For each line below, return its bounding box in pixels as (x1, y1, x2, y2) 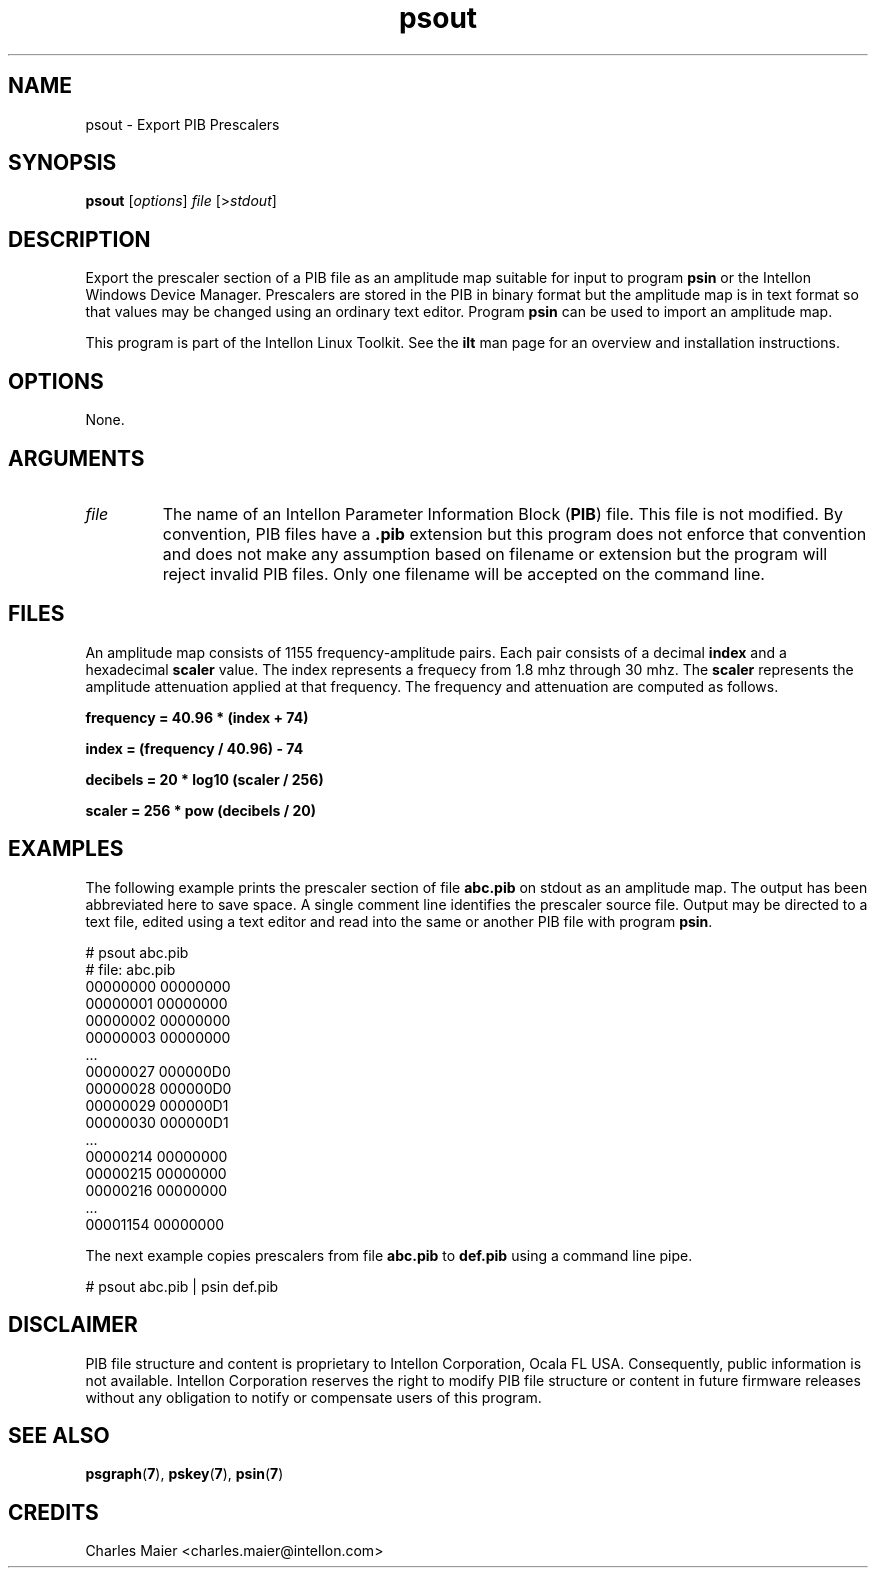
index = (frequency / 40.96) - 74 (85, 739, 304, 757)
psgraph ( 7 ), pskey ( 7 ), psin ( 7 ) (85, 1465, 284, 1483)
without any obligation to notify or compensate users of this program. (85, 1388, 542, 1406)
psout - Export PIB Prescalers (85, 115, 280, 133)
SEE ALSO (8, 1422, 110, 1448)
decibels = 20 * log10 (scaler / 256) (85, 770, 324, 788)
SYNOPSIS (8, 150, 117, 176)
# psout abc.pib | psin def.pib (85, 1277, 279, 1295)
